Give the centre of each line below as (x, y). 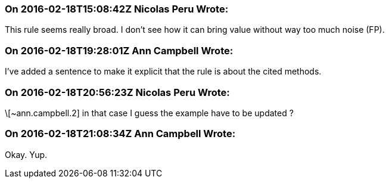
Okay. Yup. (26, 154)
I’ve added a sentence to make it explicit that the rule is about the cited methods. (163, 72)
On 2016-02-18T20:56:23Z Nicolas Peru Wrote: (117, 92)
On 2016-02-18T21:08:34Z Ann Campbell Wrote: (120, 134)
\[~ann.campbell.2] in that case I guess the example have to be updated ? (149, 113)
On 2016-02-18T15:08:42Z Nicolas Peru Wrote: (117, 9)
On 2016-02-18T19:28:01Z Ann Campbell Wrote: (119, 50)
